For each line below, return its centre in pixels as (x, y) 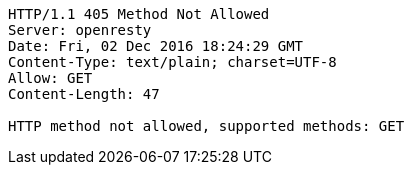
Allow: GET (50, 78)
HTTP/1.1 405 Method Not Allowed (139, 14)
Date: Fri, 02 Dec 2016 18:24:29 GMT (156, 46)
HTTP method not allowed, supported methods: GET (206, 126)
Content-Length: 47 (84, 94)
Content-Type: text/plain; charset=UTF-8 (172, 62)
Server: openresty (80, 30)
